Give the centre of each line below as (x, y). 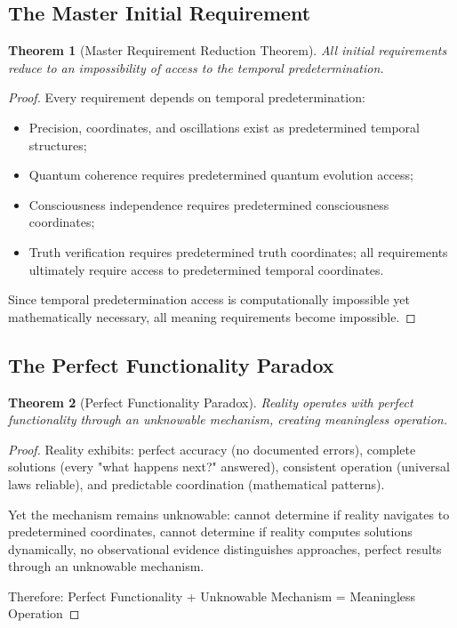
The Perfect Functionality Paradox (171, 364)
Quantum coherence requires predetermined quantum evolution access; (221, 175)
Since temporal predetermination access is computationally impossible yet (209, 299)
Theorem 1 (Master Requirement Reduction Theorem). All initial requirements (228, 50)
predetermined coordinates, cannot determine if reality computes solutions (210, 531)
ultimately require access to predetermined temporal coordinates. (206, 269)
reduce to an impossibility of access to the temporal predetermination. (196, 67)
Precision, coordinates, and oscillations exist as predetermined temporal (224, 127)
